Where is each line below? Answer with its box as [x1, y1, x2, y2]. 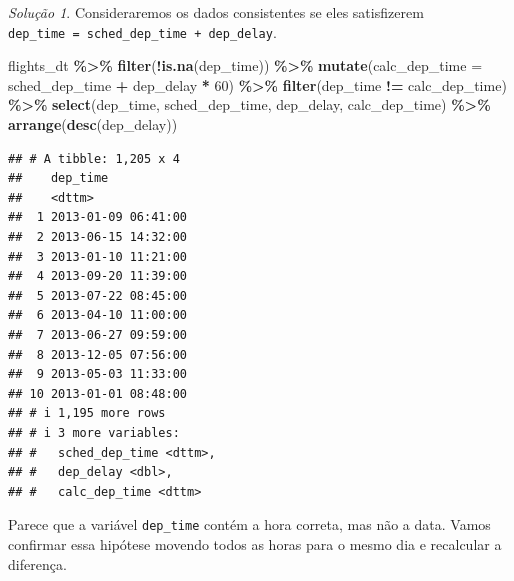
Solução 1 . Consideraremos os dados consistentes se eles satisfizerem [8, 2, 424, 22]
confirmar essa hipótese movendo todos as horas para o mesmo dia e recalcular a [8, 533, 502, 554]
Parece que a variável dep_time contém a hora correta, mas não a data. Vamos [8, 514, 491, 535]
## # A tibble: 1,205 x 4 [8, 151, 180, 166]
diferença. [8, 553, 67, 574]
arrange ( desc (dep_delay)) [8, 114, 178, 135]
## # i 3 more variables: [8, 425, 180, 440]
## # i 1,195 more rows [8, 406, 166, 421]
